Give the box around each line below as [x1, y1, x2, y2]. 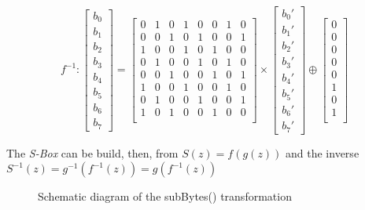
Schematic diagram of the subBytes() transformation [38, 188, 292, 205]
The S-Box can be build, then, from [6, 144, 179, 161]
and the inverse [286, 144, 359, 161]
